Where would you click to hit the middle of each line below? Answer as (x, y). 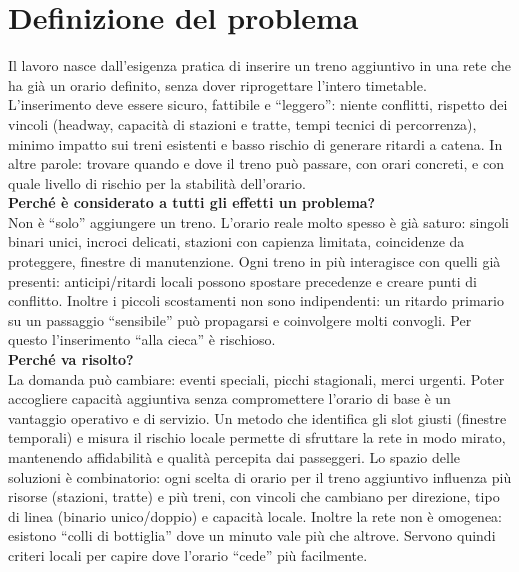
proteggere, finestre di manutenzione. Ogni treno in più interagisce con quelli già (254, 261)
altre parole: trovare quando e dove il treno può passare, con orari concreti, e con (256, 163)
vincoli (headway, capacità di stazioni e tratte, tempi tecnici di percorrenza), (242, 123)
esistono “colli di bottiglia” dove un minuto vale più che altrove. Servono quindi (252, 535)
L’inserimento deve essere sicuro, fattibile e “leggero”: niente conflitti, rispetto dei (258, 104)
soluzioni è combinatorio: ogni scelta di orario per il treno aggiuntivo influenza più (260, 476)
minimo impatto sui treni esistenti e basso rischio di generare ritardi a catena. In (255, 143)
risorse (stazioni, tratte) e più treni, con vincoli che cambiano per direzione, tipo (254, 496)
